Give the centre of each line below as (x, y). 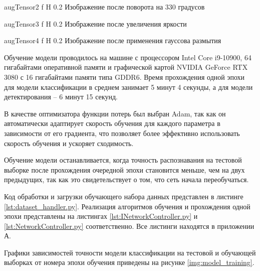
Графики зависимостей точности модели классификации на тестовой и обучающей (130, 252)
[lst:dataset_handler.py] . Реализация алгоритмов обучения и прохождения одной (127, 206)
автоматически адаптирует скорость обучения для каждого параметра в (112, 123)
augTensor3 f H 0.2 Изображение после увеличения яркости (95, 23)
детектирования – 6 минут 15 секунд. (61, 97)
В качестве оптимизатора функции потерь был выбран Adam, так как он (115, 113)
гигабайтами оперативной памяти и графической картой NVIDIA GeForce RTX (126, 67)
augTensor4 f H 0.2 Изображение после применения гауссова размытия (113, 40)
